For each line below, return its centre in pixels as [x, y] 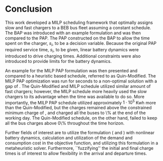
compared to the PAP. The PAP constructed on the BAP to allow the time [77, 38]
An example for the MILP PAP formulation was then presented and [71, 70]
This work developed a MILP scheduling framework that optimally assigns [79, 22]
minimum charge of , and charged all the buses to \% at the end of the [75, 113]
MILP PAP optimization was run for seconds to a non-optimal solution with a [81, 81]
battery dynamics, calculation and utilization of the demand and [69, 138]
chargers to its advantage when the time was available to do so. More [75, 97]
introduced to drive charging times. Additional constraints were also [73, 56]
